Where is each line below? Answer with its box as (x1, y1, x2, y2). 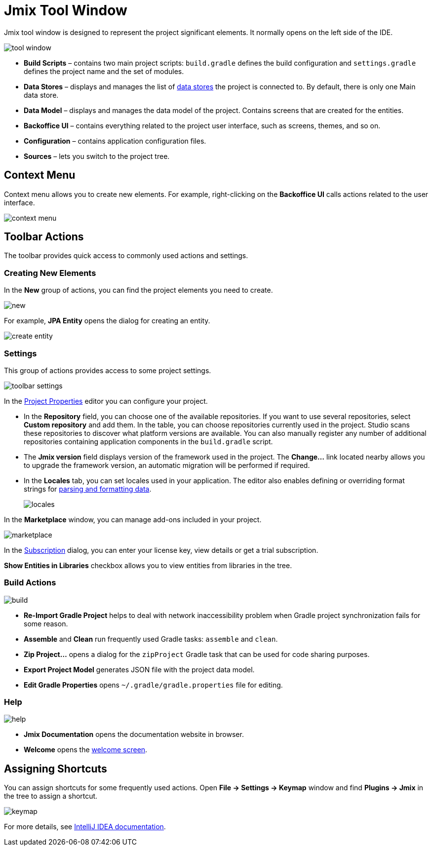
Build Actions (4, 578, 56, 588)
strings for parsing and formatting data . (24, 484, 152, 493)
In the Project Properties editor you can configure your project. (4, 396, 208, 405)
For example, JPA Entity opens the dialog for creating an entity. (4, 316, 210, 325)
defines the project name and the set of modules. (24, 67, 184, 76)
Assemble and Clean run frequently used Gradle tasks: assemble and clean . (24, 634, 278, 643)
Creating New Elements (4, 268, 96, 278)
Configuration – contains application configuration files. (24, 136, 206, 145)
